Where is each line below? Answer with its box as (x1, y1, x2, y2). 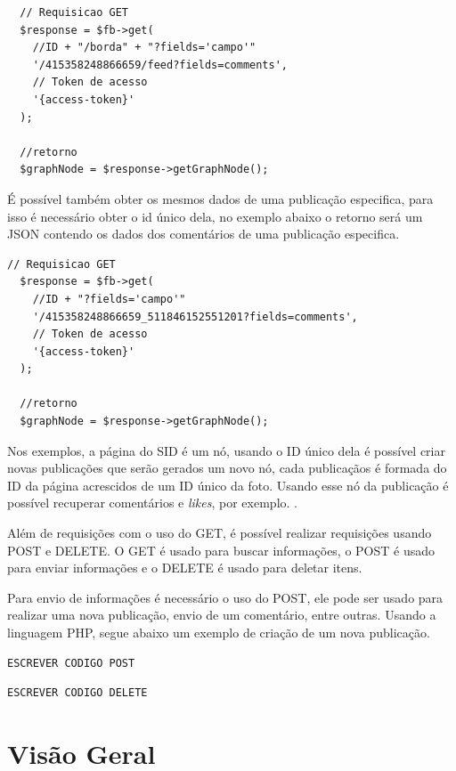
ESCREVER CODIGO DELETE (7, 686, 148, 700)
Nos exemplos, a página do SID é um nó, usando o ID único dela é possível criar (7, 441, 445, 459)
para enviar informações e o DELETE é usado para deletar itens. (7, 558, 362, 577)
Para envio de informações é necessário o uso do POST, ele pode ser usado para (7, 588, 444, 606)
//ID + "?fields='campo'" (32, 292, 186, 305)
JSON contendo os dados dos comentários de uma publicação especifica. (7, 224, 400, 243)
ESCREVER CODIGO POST (7, 656, 135, 670)
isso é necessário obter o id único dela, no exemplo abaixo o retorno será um (7, 207, 423, 225)
